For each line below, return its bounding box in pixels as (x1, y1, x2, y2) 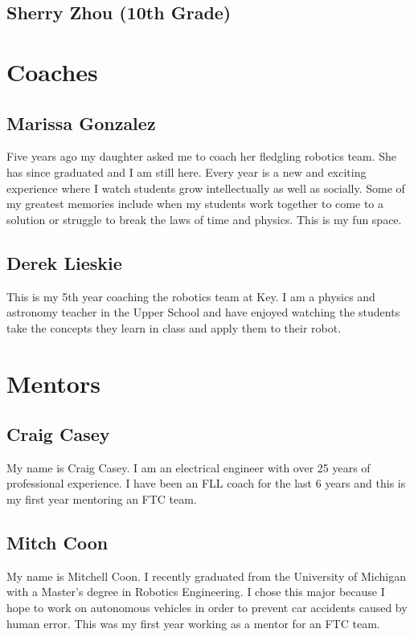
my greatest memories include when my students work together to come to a (6, 195, 383, 212)
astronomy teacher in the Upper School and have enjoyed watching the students (6, 304, 400, 321)
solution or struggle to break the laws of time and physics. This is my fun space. (6, 210, 402, 227)
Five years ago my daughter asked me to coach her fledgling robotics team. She (6, 148, 397, 165)
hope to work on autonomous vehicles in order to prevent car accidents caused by (6, 599, 408, 616)
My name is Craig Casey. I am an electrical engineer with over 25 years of (6, 459, 371, 476)
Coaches (6, 55, 98, 88)
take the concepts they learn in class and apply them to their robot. (6, 319, 342, 336)
